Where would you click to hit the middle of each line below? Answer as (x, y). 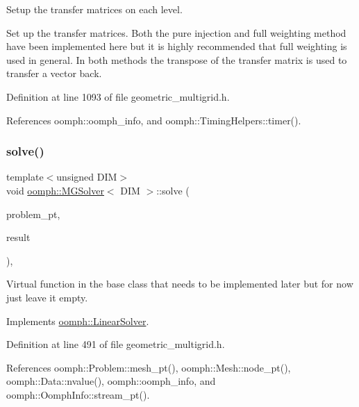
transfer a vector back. (54, 73)
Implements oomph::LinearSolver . (78, 321)
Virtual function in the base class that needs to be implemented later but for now (180, 284)
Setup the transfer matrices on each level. (94, 9)
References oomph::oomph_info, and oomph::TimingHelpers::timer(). (154, 120)
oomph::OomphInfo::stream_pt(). (78, 394)
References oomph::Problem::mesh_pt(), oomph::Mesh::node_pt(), (149, 367)
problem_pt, (33, 214)
